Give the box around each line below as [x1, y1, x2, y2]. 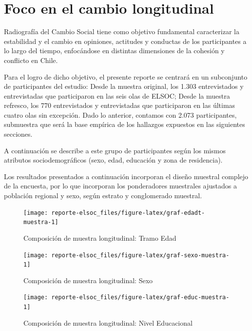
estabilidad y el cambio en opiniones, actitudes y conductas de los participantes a [4, 36, 247, 46]
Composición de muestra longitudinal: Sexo [23, 275, 153, 285]
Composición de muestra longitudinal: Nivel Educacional [23, 317, 193, 328]
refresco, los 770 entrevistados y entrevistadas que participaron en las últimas [4, 100, 235, 110]
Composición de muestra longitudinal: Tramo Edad [23, 232, 176, 243]
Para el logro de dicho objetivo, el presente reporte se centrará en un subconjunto [4, 71, 248, 82]
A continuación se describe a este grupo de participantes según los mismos [4, 145, 226, 155]
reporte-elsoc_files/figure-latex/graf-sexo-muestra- [51, 251, 230, 259]
